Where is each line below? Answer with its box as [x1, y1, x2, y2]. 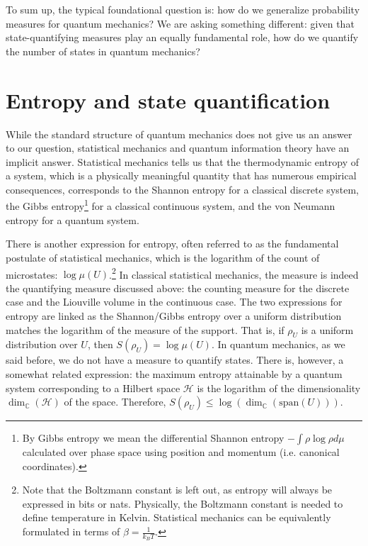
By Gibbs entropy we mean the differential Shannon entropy [22, 430, 284, 445]
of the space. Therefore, [64, 394, 166, 409]
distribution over [6, 337, 78, 352]
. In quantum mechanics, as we [211, 337, 345, 352]
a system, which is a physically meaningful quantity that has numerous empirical [6, 168, 357, 183]
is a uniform [301, 322, 354, 337]
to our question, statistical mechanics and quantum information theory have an [6, 140, 350, 155]
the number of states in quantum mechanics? [6, 43, 200, 58]
